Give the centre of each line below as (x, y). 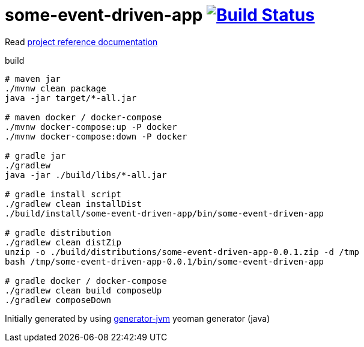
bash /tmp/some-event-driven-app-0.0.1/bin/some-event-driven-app (165, 261)
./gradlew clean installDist (73, 204)
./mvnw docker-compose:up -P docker (91, 127)
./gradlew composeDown (58, 300)
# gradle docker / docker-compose (86, 281)
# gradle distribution (58, 232)
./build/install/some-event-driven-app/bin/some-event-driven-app (165, 213)
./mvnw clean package (56, 88)
